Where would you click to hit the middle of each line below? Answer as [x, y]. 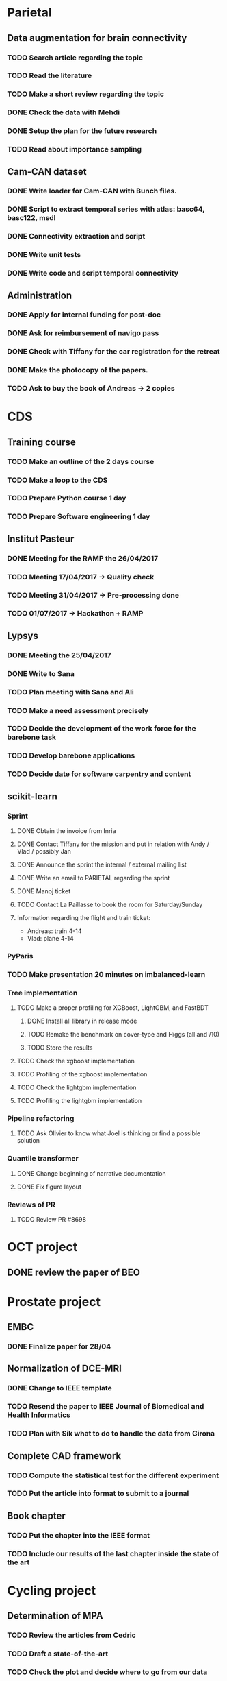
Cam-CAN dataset [47, 172]
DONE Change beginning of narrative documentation [91, 1173]
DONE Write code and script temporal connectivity [93, 274]
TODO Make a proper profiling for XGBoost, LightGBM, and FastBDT [112, 1008]
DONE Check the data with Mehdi [64, 112]
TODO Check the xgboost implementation [76, 1061]
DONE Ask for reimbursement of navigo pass [83, 333]
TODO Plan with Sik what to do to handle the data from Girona [111, 1434]
